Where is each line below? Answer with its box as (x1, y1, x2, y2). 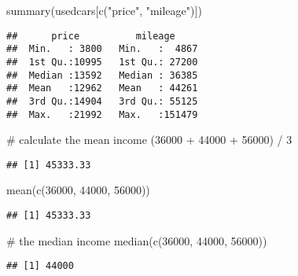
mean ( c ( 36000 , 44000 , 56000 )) (6, 182, 150, 198)
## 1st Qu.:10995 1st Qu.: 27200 (6, 56, 198, 68)
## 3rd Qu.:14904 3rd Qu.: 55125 (6, 95, 198, 107)
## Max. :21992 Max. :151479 (6, 109, 198, 120)
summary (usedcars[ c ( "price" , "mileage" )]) (6, 2, 202, 18)
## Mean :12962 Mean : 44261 (6, 83, 198, 94)
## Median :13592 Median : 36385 (6, 69, 198, 81)
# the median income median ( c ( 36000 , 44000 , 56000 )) (6, 232, 267, 248)
